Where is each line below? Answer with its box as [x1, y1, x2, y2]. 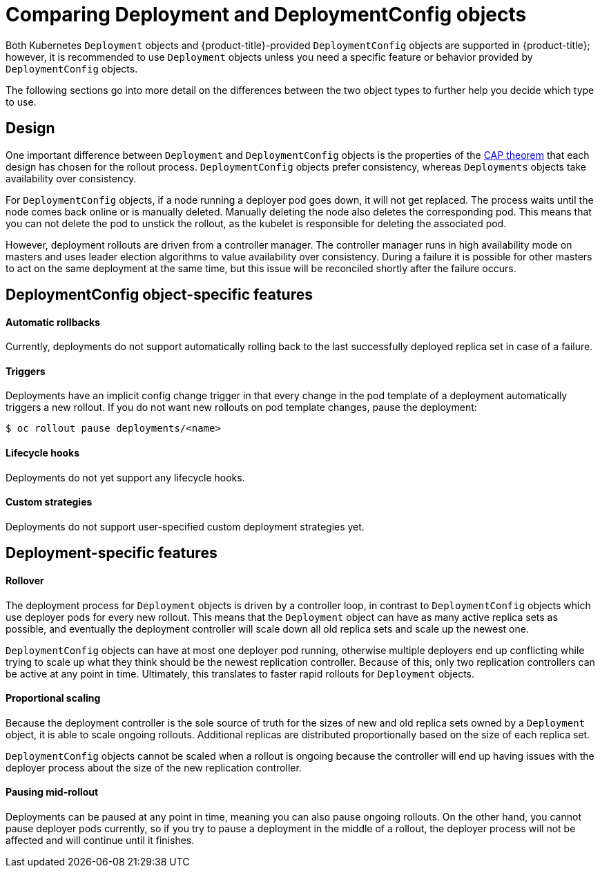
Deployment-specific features [6, 544, 217, 562]
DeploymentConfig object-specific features [6, 286, 313, 304]
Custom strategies [6, 496, 93, 508]
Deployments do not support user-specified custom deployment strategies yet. [6, 520, 365, 533]
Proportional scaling [6, 692, 101, 704]
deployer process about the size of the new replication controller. [6, 761, 302, 774]
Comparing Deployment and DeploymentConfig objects [6, 3, 527, 26]
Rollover [6, 574, 44, 586]
